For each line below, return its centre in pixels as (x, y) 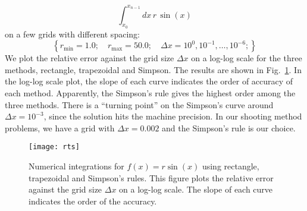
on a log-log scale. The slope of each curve (196, 189)
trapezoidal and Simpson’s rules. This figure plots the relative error (151, 177)
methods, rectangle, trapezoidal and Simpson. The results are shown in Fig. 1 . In (153, 69)
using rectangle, (231, 166)
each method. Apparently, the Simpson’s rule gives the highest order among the (150, 93)
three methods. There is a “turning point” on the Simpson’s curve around (139, 104)
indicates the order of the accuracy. (93, 201)
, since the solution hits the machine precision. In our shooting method (173, 116)
